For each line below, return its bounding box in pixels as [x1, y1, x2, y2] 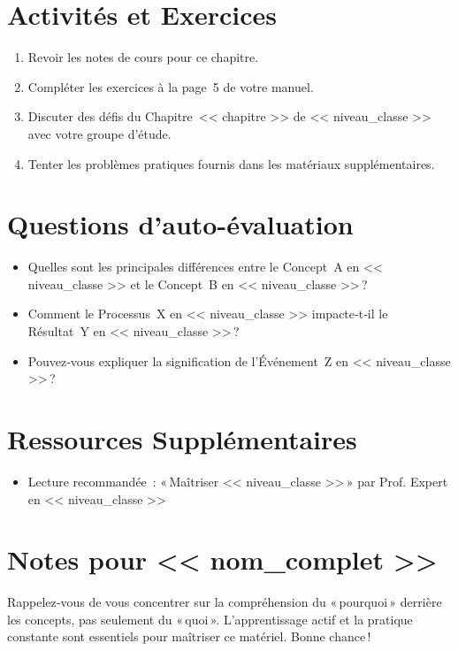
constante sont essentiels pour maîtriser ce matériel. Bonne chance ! [7, 627, 371, 646]
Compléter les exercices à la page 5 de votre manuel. [27, 77, 314, 96]
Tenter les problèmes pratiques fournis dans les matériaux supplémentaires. [27, 154, 435, 172]
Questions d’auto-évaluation [7, 206, 354, 242]
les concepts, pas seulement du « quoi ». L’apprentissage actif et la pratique [7, 609, 413, 628]
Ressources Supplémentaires [7, 420, 357, 456]
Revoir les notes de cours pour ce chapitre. [27, 48, 259, 66]
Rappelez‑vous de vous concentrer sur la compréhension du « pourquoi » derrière [7, 593, 442, 611]
